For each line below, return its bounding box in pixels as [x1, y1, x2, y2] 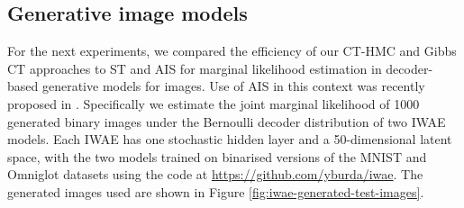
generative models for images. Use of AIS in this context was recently [41, 77, 425, 95]
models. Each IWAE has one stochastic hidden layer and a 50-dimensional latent [7, 130, 452, 149]
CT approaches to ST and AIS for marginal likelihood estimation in [7, 59, 382, 77]
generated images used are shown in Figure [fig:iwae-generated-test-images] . [7, 182, 424, 201]
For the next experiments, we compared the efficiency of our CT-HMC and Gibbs [7, 41, 457, 60]
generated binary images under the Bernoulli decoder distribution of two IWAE [7, 112, 446, 131]
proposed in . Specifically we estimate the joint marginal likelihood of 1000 [7, 94, 420, 113]
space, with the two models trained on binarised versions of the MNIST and [7, 147, 427, 166]
